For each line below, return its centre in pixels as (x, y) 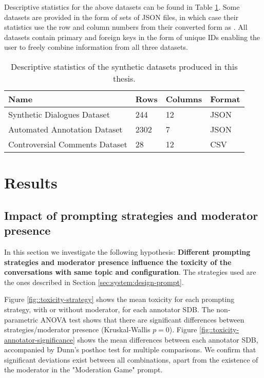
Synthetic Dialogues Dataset (59, 114)
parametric (21, 319)
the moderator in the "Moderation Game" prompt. (83, 370)
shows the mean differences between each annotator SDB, (168, 339)
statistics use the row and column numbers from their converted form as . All (126, 27)
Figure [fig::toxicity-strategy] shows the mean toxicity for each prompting (119, 299)
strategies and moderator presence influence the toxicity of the (118, 262)
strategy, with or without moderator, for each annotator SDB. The (109, 309)
